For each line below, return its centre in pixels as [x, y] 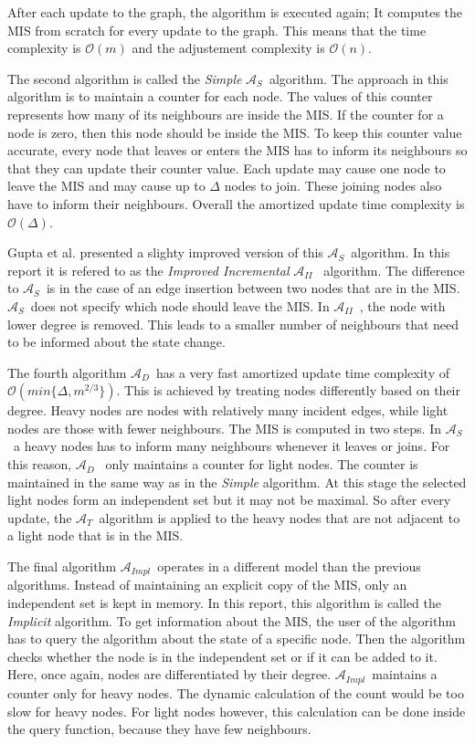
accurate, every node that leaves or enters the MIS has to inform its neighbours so [237, 150]
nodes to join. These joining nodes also [333, 186]
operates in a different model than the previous [289, 566]
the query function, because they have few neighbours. [159, 729]
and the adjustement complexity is [228, 48]
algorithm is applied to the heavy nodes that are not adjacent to [280, 517]
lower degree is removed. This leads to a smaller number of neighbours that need [233, 324]
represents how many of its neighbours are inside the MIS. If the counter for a [226, 114]
